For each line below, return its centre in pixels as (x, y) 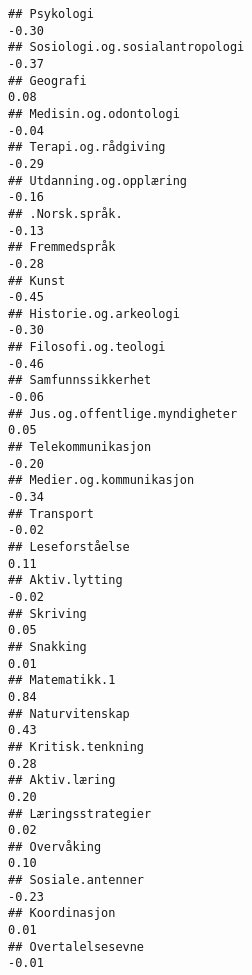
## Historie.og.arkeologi (94, 313)
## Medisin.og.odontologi (94, 113)
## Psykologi (51, 14)
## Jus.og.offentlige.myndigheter (123, 413)
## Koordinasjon (62, 913)
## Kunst (37, 280)
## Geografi (47, 80)
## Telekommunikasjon (80, 447)
